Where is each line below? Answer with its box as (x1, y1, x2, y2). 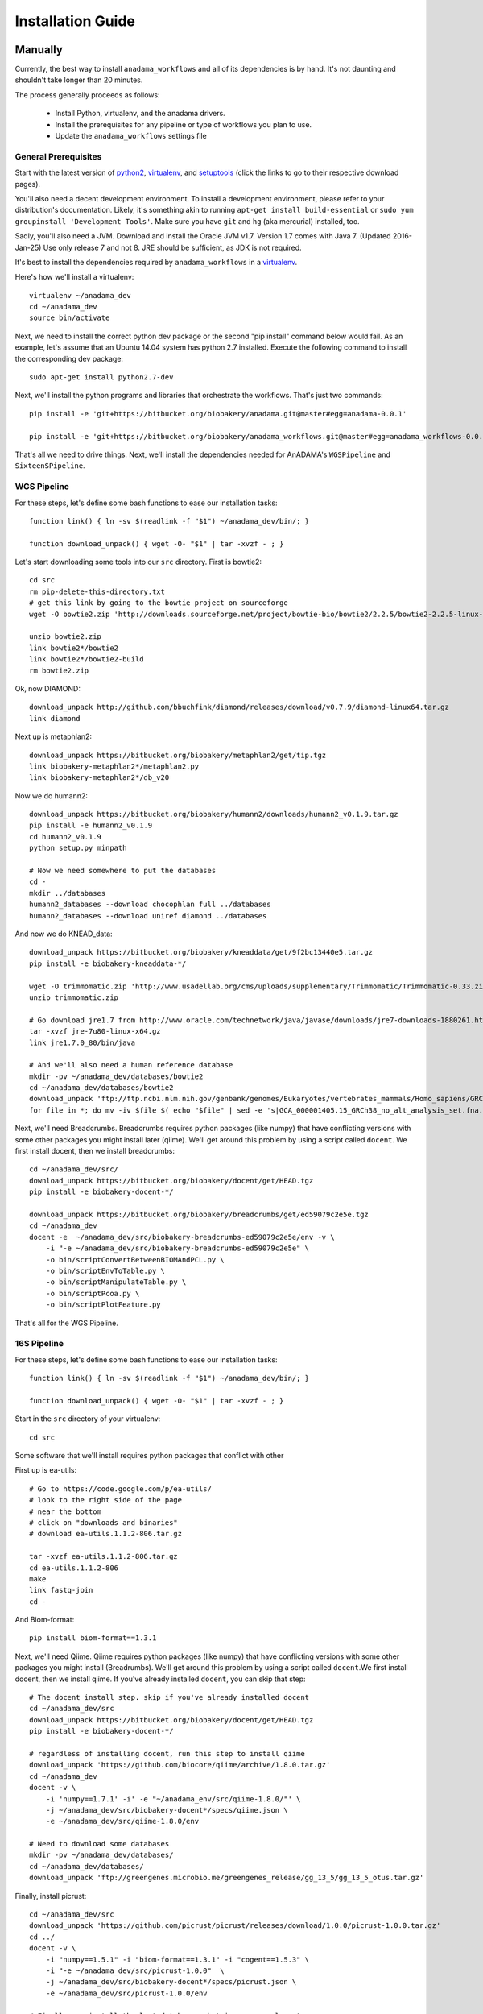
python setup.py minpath (29, 843, 127, 853)
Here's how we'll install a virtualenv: (14, 272, 134, 282)
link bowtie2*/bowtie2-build (29, 655, 144, 664)
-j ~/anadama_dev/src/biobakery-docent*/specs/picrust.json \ (45, 1978, 297, 1987)
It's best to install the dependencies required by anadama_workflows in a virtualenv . (14, 257, 298, 267)
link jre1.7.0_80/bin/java (29, 1038, 136, 1047)
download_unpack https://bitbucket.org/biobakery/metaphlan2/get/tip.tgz (29, 750, 327, 760)
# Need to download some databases (29, 1839, 170, 1849)
